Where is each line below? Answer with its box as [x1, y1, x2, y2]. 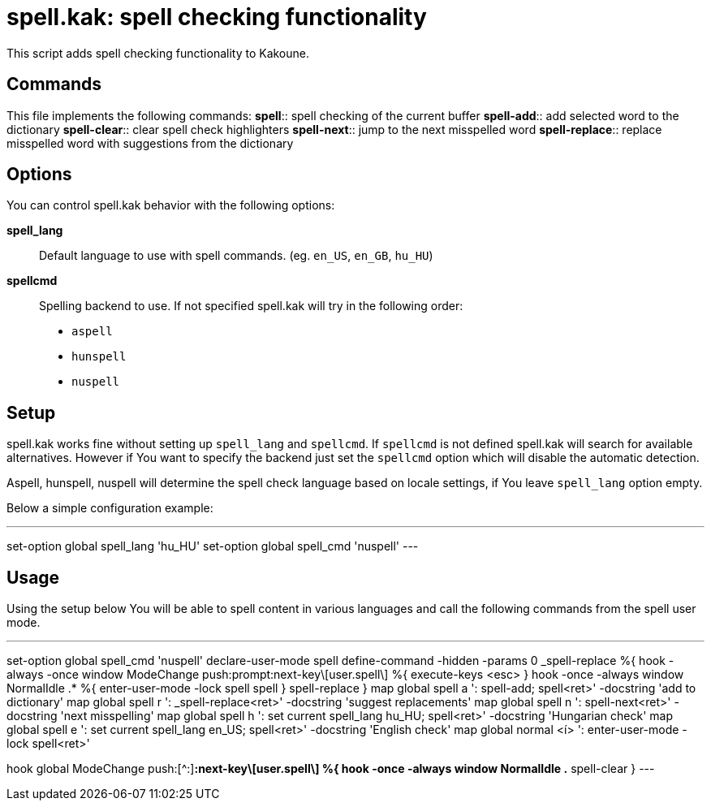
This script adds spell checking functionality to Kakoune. [6, 45, 310, 60]
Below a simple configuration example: [6, 501, 213, 516]
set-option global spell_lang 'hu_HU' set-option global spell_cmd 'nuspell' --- [6, 539, 419, 554]
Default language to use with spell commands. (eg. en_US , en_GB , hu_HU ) [39, 248, 433, 263]
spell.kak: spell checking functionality [6, 3, 427, 31]
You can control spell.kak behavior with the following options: [6, 198, 335, 213]
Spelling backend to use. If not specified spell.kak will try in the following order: [39, 299, 463, 313]
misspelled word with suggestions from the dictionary [6, 136, 294, 150]
